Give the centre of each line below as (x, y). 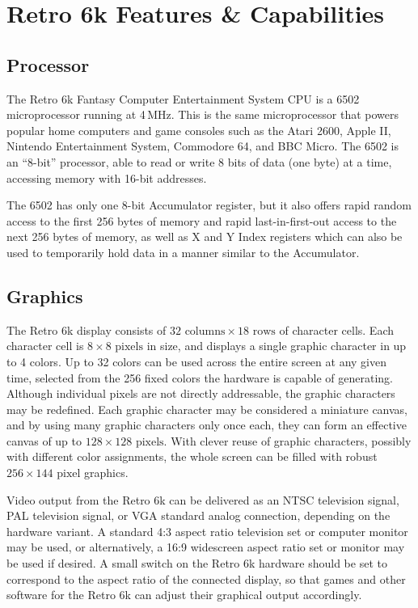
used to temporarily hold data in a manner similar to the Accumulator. (183, 252)
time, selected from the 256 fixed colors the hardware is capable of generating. (200, 377)
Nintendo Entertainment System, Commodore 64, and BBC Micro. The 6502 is (203, 146)
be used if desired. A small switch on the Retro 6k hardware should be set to (197, 563)
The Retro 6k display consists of (87, 329)
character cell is (45, 346)
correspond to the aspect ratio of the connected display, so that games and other (206, 578)
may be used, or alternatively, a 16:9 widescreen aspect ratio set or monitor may (206, 547)
